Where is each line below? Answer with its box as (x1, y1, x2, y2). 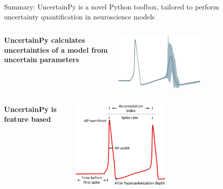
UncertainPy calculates (4, 35, 85, 45)
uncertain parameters (4, 54, 79, 65)
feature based (4, 113, 51, 124)
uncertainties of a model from (4, 44, 108, 55)
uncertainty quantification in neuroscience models (4, 11, 155, 21)
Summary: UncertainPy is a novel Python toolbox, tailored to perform (4, 1, 219, 11)
